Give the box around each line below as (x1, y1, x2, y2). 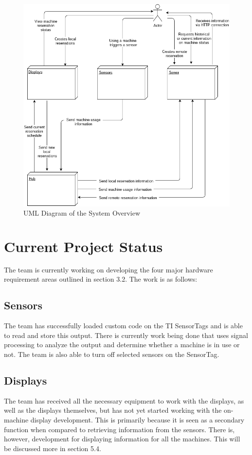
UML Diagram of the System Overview (23, 208, 141, 218)
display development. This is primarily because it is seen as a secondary (30, 414, 245, 424)
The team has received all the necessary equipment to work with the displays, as (4, 395, 244, 405)
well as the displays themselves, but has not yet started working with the (4, 405, 222, 415)
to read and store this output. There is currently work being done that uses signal (4, 330, 248, 340)
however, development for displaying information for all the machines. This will (4, 434, 240, 444)
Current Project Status (4, 236, 163, 256)
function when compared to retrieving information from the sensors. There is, (4, 424, 235, 434)
